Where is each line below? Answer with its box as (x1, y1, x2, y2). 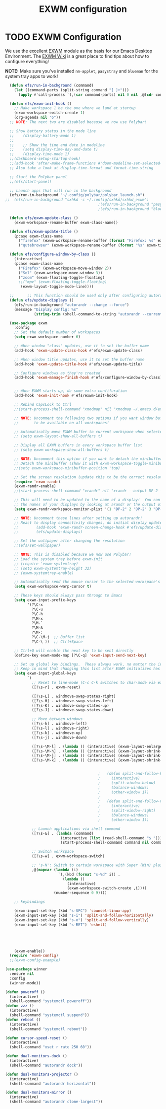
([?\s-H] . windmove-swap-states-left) (31, 698, 114, 703)
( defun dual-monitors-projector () (5, 1072, 79, 1077)
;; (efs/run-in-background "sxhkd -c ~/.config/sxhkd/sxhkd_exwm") (5, 197, 149, 202)
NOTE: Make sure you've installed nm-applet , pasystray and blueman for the (5, 68, 158, 74)
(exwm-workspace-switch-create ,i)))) (67, 886, 147, 891)
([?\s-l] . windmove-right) (31, 726, 90, 731)
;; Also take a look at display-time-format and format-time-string (9, 165, 154, 170)
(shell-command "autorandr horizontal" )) (9, 1081, 96, 1086)
